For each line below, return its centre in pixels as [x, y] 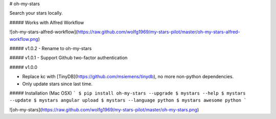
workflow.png [24, 39]
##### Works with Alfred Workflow [47, 22]
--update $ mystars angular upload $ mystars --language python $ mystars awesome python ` [128, 100]
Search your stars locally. [36, 13]
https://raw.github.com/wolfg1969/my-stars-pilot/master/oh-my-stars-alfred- [159, 32]
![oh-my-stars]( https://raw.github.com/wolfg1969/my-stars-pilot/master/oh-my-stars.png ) [104, 109]
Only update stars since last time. [57, 84]
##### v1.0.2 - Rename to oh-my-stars [51, 48]
